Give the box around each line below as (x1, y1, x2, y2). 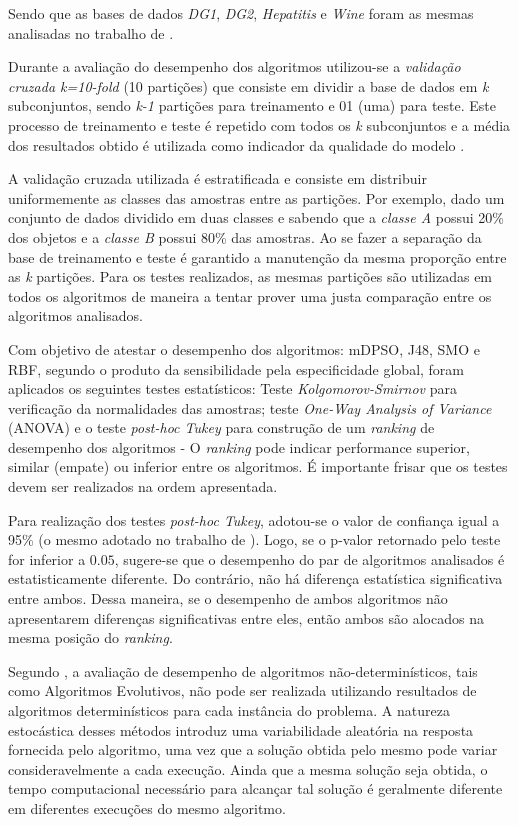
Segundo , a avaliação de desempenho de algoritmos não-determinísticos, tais (8, 660, 478, 681)
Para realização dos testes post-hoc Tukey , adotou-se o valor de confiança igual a (8, 509, 500, 530)
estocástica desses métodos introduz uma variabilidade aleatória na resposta (8, 719, 474, 740)
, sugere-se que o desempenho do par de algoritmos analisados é (114, 548, 505, 569)
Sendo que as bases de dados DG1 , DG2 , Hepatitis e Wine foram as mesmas (8, 3, 474, 23)
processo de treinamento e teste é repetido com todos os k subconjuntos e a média (8, 114, 511, 135)
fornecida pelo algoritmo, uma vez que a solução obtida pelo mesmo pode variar (8, 739, 498, 760)
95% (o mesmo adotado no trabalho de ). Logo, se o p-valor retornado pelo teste (8, 529, 501, 550)
